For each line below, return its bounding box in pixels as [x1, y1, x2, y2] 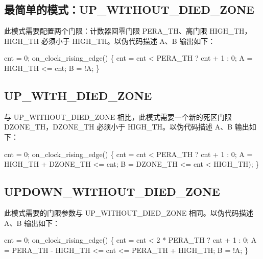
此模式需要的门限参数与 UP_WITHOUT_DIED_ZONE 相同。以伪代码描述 [4, 207, 253, 218]
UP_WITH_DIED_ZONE [4, 87, 152, 103]
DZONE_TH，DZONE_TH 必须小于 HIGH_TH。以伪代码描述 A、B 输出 [4, 121, 249, 132]
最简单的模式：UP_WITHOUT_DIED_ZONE [4, 2, 254, 17]
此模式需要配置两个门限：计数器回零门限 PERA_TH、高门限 [4, 25, 207, 36]
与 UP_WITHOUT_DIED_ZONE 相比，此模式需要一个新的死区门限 [4, 111, 232, 122]
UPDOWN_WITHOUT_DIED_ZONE [4, 184, 220, 199]
